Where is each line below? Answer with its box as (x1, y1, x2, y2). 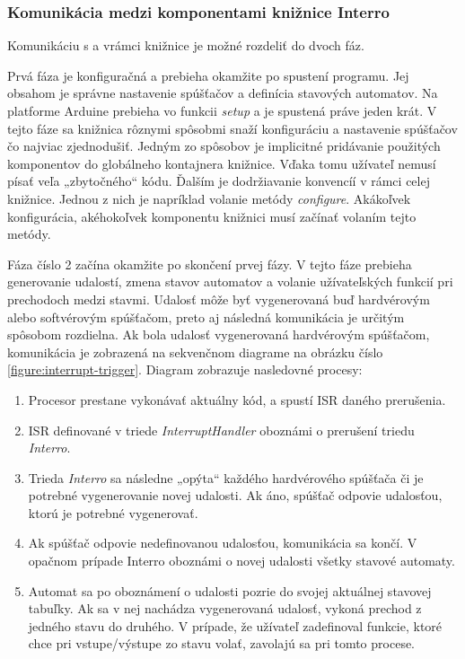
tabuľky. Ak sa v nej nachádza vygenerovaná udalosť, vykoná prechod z (28, 599, 422, 618)
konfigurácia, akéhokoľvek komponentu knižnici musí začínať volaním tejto (7, 206, 417, 225)
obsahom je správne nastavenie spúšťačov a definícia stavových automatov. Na (7, 83, 438, 102)
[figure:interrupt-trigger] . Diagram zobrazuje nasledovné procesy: (7, 360, 363, 379)
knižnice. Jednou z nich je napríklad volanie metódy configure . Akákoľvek (7, 189, 411, 207)
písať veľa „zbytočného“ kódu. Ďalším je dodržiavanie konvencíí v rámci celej (7, 171, 430, 190)
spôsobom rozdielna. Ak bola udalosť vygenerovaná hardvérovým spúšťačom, (7, 325, 430, 344)
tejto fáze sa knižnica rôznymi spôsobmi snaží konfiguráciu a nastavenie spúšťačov (7, 119, 458, 137)
